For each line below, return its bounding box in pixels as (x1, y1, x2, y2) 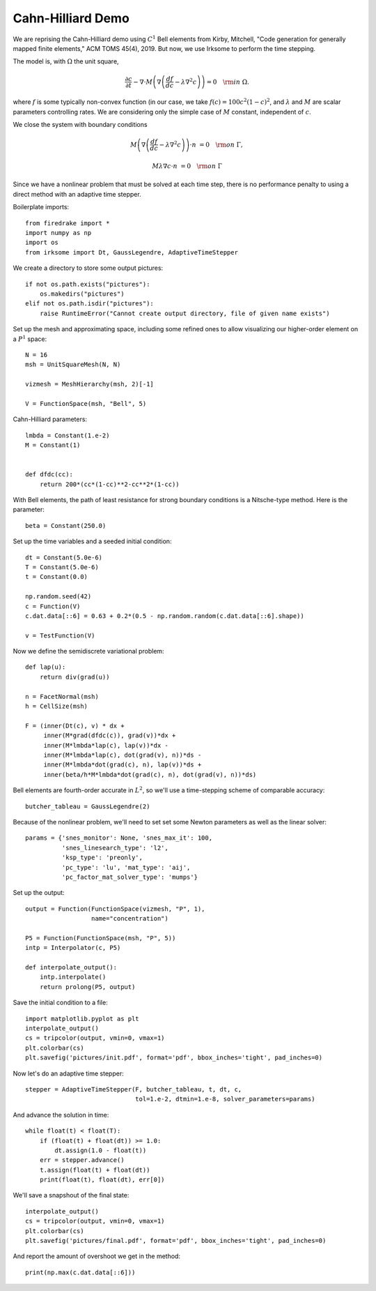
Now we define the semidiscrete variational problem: (13, 647, 164, 656)
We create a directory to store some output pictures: (13, 264, 164, 272)
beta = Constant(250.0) (25, 522, 107, 529)
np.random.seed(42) (25, 593, 92, 601)
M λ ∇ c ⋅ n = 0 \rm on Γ (152, 163, 223, 170)
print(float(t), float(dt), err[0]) (39, 1176, 165, 1184)
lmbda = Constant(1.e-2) (25, 431, 110, 439)
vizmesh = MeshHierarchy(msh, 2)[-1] (25, 380, 155, 388)
